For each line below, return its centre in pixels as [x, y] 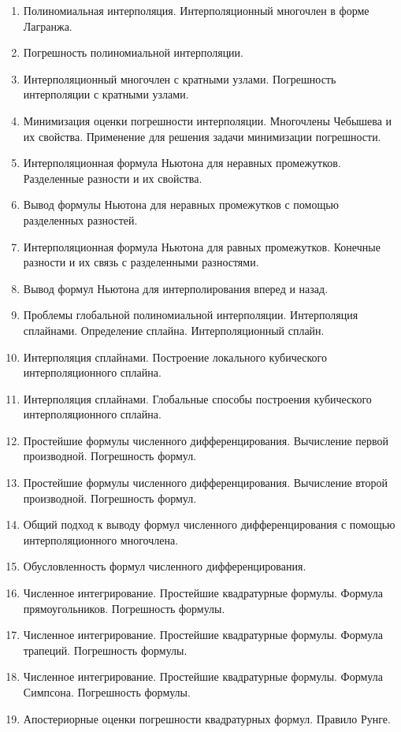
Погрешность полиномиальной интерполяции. [133, 52]
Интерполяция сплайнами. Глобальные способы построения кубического [197, 398]
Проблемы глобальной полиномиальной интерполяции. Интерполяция [191, 315]
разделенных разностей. [80, 219]
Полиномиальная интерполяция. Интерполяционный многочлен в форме [196, 10]
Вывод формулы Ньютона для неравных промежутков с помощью [181, 204]
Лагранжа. [48, 26]
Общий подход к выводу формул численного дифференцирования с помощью [209, 524]
